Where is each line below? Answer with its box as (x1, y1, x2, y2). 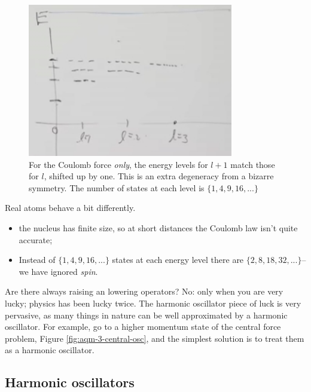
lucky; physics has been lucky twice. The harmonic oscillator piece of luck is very (5, 297, 301, 310)
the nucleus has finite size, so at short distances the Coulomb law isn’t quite (19, 222, 298, 234)
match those (230, 158, 275, 170)
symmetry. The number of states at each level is (29, 181, 205, 194)
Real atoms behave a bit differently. (5, 201, 136, 214)
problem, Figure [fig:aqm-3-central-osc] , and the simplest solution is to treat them (5, 332, 304, 344)
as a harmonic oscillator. (5, 344, 94, 356)
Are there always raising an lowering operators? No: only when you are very (5, 285, 283, 298)
